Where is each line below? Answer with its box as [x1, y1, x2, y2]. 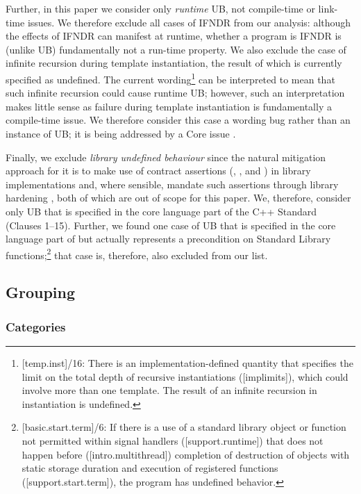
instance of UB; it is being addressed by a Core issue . [6, 126, 236, 140]
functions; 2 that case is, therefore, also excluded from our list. [6, 245, 268, 262]
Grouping [6, 281, 76, 303]
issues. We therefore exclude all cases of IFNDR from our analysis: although [27, 15, 351, 29]
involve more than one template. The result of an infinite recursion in [22, 383, 317, 397]
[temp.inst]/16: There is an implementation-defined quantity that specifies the [22, 356, 353, 370]
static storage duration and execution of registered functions [22, 461, 278, 475]
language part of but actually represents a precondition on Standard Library [6, 231, 331, 246]
